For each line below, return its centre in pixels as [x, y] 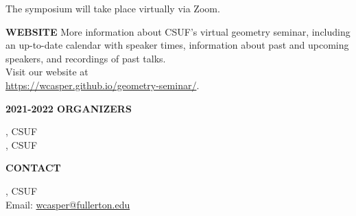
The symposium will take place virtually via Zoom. [113, 8]
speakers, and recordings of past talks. [86, 58]
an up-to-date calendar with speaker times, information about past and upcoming [177, 45]
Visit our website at [47, 72]
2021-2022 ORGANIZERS [69, 108]
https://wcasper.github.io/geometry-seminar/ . [103, 85]
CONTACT [33, 168]
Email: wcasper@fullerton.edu [68, 204]
